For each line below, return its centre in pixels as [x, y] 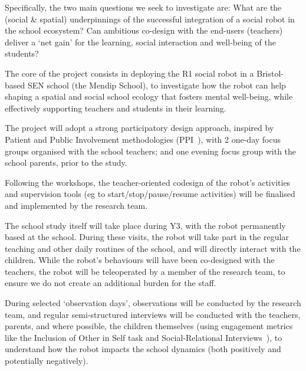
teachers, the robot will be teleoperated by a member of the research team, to [145, 271]
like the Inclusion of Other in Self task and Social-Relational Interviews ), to [144, 337]
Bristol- [270, 73]
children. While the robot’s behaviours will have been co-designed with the [140, 260]
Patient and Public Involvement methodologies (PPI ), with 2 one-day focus [143, 139]
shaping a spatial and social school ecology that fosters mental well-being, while [149, 96]
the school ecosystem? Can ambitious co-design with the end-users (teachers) [144, 30]
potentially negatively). [47, 361]
